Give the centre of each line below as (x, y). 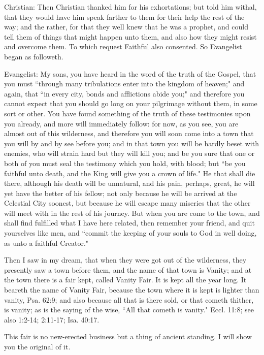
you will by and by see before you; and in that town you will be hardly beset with (131, 143)
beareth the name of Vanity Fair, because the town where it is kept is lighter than (132, 290)
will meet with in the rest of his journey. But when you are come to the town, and (132, 213)
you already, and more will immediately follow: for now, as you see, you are (121, 123)
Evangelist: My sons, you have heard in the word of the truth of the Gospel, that (130, 73)
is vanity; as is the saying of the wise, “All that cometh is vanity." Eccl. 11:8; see (129, 310)
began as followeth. (34, 56)
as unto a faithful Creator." (46, 243)
